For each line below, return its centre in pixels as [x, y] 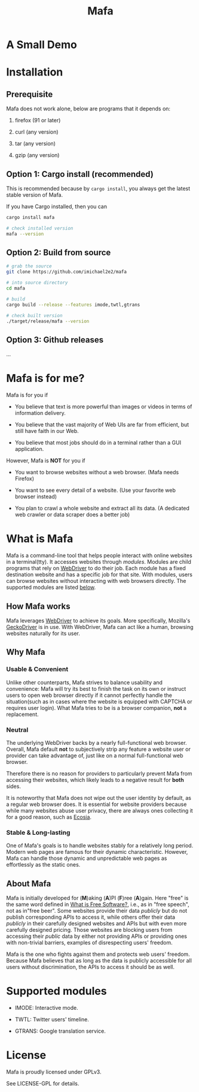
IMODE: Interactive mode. [47, 1007]
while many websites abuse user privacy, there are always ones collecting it [99, 810]
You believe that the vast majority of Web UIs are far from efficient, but [102, 425]
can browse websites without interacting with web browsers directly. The [96, 581]
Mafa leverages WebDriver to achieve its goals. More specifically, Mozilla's [98, 620]
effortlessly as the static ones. [43, 865]
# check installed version [40, 228]
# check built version [34, 315]
